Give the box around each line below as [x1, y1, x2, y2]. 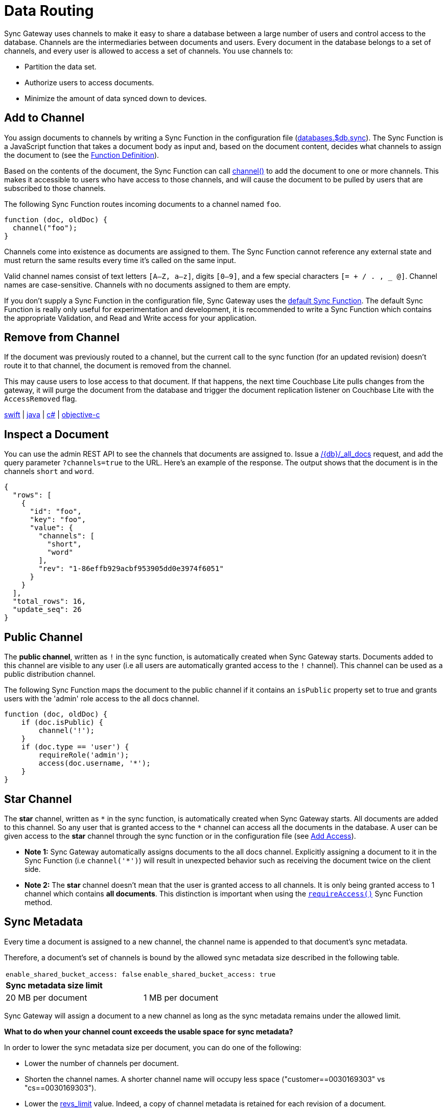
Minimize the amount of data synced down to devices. [25, 93, 207, 103]
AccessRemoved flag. [4, 394, 77, 404]
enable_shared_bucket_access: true [144, 970, 276, 978]
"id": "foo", [30, 507, 82, 516]
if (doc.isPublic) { [21, 718, 103, 727]
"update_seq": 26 [12, 605, 82, 614]
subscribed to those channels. [4, 183, 106, 193]
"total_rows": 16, [12, 597, 86, 606]
